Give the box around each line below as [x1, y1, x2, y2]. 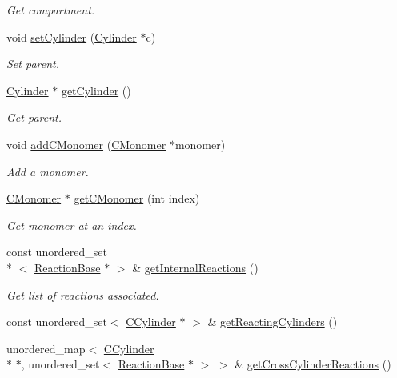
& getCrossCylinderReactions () [235, 356, 391, 372]
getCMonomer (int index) [74, 190, 200, 207]
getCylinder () [61, 82, 131, 99]
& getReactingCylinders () [207, 313, 338, 330]
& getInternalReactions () [132, 259, 259, 275]
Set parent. [6, 55, 60, 72]
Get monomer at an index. [6, 216, 137, 233]
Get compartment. [6, 2, 95, 18]
